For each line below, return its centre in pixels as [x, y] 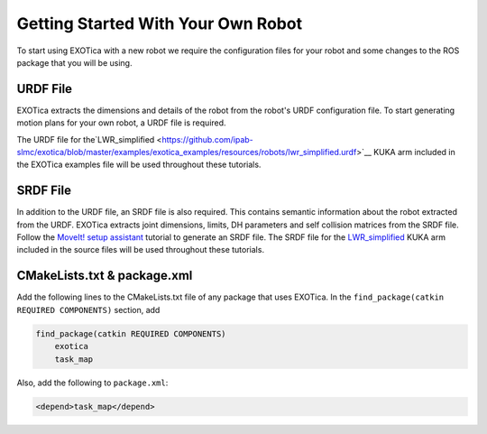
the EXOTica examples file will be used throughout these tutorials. [139, 165]
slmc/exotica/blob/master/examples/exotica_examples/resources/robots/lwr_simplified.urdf [187, 152]
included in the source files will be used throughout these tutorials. [141, 250]
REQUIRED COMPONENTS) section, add [88, 309]
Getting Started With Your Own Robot [159, 23]
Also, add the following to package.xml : [92, 383]
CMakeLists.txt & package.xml [105, 276]
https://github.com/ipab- [208, 139]
